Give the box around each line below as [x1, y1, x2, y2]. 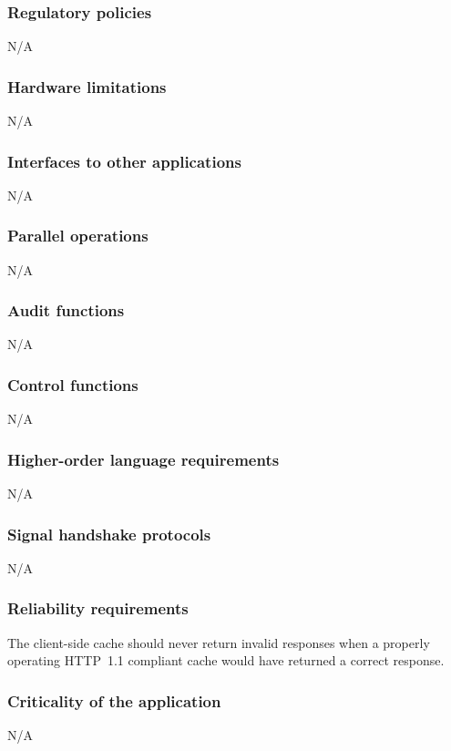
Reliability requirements [7, 597, 189, 620]
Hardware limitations [7, 75, 167, 98]
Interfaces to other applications [7, 149, 241, 172]
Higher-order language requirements [7, 448, 280, 470]
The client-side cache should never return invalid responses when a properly [7, 633, 430, 652]
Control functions [7, 373, 138, 396]
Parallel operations [7, 224, 149, 247]
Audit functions [7, 299, 125, 322]
